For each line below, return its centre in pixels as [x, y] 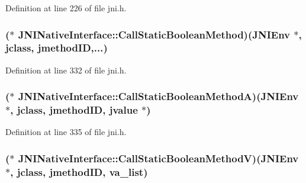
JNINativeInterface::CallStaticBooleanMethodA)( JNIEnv [158, 96]
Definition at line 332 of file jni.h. [66, 70]
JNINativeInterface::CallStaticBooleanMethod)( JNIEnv [154, 34]
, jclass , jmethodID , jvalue [74, 110]
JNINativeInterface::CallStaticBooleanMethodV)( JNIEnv [158, 158]
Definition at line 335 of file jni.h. [66, 132]
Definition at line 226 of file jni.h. [66, 8]
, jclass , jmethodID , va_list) [79, 171]
